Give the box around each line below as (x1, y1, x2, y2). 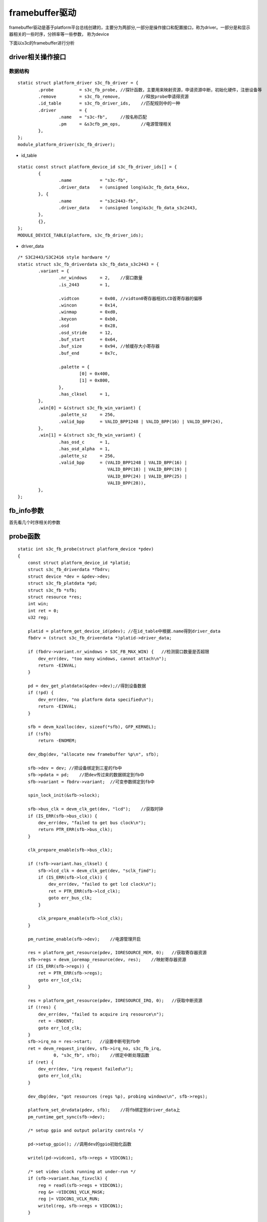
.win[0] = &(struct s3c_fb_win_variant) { (38, 405, 141, 411)
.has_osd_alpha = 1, (58, 446, 111, 452)
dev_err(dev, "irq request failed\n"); (38, 1066, 133, 1071)
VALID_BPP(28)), (107, 480, 146, 486)
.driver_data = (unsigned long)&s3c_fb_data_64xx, (58, 184, 190, 190)
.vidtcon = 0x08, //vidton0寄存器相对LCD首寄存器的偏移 (58, 296, 203, 301)
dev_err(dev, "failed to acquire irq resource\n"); (38, 1011, 164, 1017)
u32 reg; (27, 615, 49, 620)
